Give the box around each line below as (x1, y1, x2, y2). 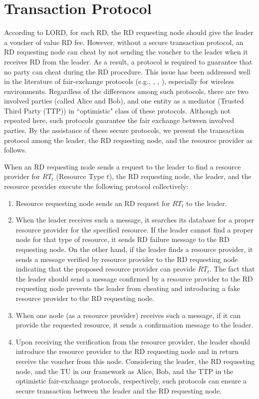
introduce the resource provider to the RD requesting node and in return (15, 346, 239, 356)
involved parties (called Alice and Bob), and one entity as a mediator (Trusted (4, 95, 244, 106)
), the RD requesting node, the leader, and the (109, 171, 252, 181)
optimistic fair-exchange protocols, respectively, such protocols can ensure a (15, 375, 247, 386)
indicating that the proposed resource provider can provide (15, 263, 196, 274)
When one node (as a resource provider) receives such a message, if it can (15, 309, 241, 320)
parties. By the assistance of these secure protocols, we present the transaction (4, 125, 244, 135)
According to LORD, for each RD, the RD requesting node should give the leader (4, 27, 254, 37)
